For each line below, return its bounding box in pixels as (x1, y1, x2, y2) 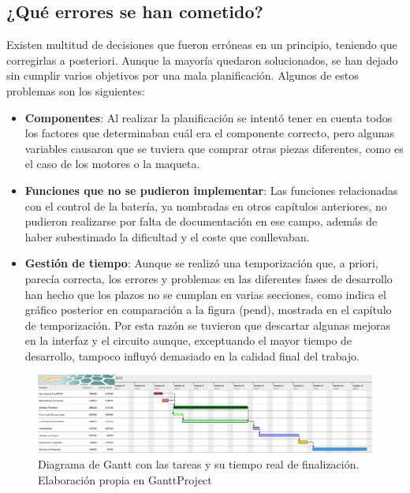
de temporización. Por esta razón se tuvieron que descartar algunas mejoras (24, 316, 391, 333)
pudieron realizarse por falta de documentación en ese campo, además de (24, 213, 378, 230)
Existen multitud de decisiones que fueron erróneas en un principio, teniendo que (6, 36, 397, 53)
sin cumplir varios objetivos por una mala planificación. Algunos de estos (6, 67, 359, 84)
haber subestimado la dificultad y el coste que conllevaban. (24, 228, 310, 245)
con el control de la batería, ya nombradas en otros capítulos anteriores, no (24, 197, 387, 214)
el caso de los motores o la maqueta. (24, 155, 200, 172)
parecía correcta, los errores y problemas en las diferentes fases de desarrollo (24, 270, 393, 286)
